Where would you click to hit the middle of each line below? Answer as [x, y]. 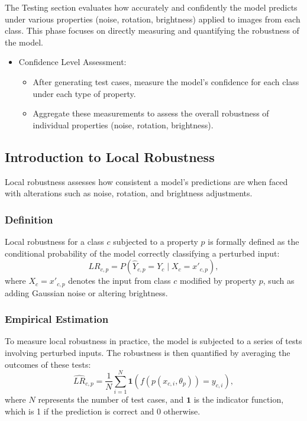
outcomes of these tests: [48, 364]
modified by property [218, 281]
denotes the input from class [119, 281]
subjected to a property [156, 241]
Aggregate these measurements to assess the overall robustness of [151, 113]
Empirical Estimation [57, 319]
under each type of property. [84, 93]
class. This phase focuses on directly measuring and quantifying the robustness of [152, 30]
